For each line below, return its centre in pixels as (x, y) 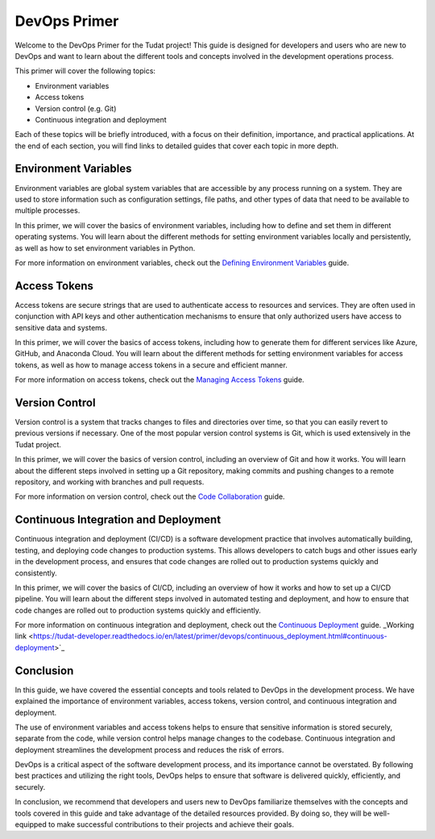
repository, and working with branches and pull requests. (110, 482)
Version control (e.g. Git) (76, 108)
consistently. (36, 573)
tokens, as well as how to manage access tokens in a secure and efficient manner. (151, 365)
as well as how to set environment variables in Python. (105, 248)
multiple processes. (48, 210)
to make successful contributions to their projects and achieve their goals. (171, 824)
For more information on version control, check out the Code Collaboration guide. (150, 496)
